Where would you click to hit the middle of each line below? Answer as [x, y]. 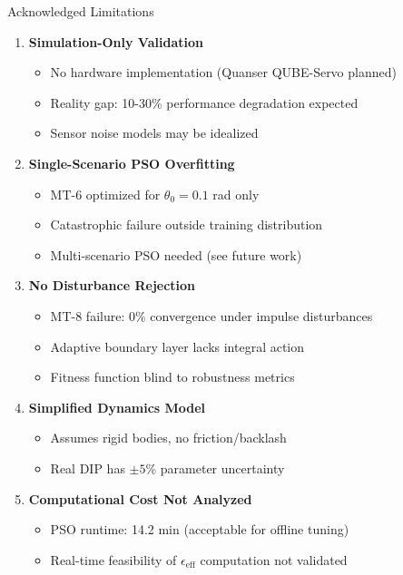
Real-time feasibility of [113, 559]
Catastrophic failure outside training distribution [187, 224]
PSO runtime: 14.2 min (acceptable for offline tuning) [200, 529]
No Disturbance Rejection [112, 285]
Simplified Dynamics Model [117, 407]
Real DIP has [88, 468]
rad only [236, 194]
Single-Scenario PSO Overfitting [132, 163]
